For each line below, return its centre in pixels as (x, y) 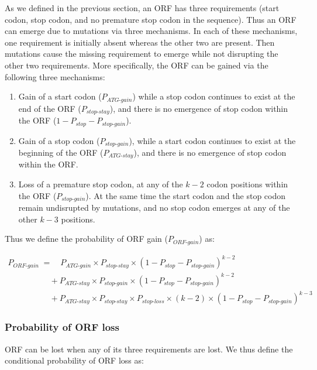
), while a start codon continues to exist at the (212, 140)
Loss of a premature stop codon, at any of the (101, 184)
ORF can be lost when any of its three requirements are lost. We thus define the (149, 349)
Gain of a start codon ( (60, 96)
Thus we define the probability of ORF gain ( (86, 239)
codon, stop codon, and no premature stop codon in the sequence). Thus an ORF (151, 19)
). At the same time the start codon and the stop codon (186, 195)
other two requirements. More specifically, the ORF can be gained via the (137, 65)
